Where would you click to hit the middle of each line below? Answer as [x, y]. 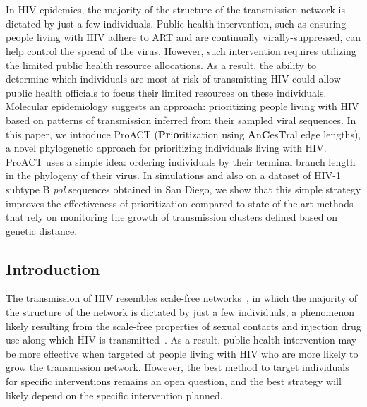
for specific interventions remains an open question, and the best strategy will [174, 381]
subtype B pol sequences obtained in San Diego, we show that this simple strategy [183, 189]
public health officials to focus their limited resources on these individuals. [166, 92]
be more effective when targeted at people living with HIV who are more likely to [182, 353]
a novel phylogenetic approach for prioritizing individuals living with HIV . [166, 148]
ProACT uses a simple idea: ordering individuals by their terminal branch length [181, 161]
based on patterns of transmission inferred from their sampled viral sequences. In [181, 120]
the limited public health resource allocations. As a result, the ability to [161, 65]
